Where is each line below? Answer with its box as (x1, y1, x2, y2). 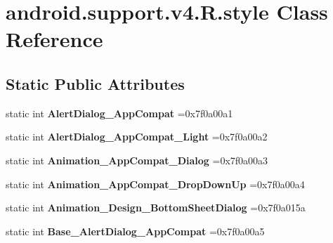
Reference (6, 25, 103, 53)
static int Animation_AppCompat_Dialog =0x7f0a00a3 (6, 152, 268, 167)
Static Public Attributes (6, 72, 185, 94)
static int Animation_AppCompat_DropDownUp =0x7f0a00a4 (6, 176, 305, 191)
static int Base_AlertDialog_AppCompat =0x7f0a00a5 (6, 223, 265, 238)
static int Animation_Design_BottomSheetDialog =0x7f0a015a (6, 200, 306, 215)
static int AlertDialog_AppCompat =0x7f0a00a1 (6, 105, 233, 120)
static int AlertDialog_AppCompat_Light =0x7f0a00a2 (6, 129, 268, 144)
